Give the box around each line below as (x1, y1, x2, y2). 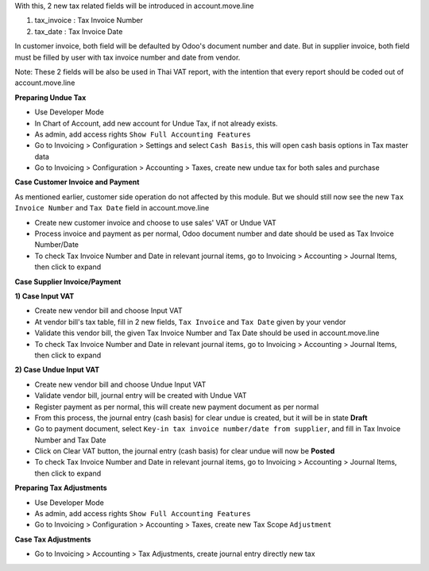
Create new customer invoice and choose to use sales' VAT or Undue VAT (34, 218, 277, 227)
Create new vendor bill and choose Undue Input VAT (34, 380, 207, 389)
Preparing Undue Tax (14, 92, 87, 102)
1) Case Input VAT (14, 291, 75, 301)
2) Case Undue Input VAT (14, 365, 100, 375)
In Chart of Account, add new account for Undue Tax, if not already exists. (34, 118, 278, 128)
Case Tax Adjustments (14, 534, 91, 544)
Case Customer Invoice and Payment (14, 177, 140, 187)
